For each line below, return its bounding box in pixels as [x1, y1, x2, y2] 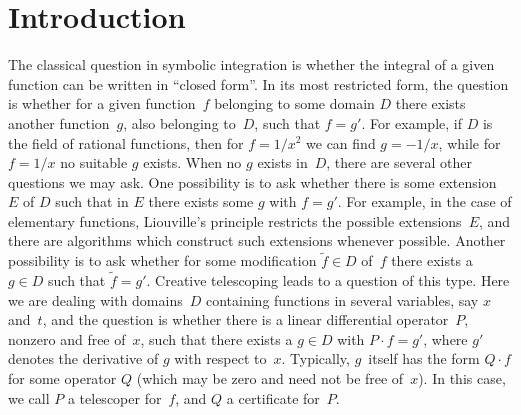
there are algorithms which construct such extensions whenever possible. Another [8, 230, 506, 251]
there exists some [148, 191, 254, 212]
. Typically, [281, 348, 350, 369]
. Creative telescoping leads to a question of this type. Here [146, 270, 510, 291]
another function [8, 112, 110, 133]
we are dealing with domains [8, 289, 183, 310]
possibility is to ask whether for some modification [8, 250, 317, 271]
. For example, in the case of [337, 191, 512, 212]
